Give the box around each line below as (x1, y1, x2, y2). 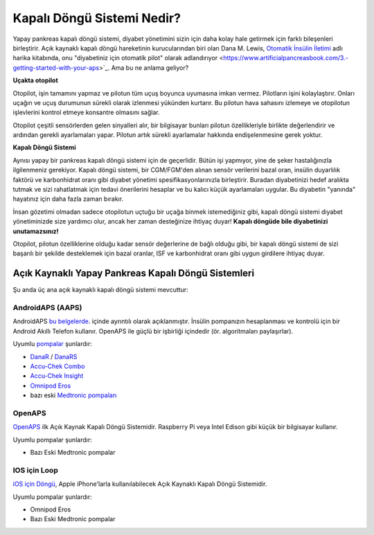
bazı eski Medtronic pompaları (30, 391, 117, 399)
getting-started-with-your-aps (12, 63, 100, 72)
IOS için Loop (12, 465, 58, 475)
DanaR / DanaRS (30, 352, 78, 361)
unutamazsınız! (12, 227, 59, 235)
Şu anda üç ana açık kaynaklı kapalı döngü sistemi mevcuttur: (12, 286, 188, 294)
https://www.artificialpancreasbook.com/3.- (222, 54, 349, 62)
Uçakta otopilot (12, 76, 58, 84)
